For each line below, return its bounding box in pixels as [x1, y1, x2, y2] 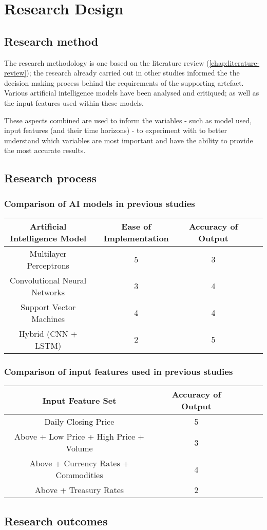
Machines [31, 312, 65, 325]
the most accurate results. [4, 145, 86, 156]
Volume [66, 442, 93, 455]
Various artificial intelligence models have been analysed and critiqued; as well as [4, 87, 259, 98]
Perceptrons [27, 259, 69, 271]
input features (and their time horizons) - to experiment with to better [4, 125, 227, 136]
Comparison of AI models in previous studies [4, 197, 195, 210]
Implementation [103, 232, 169, 244]
